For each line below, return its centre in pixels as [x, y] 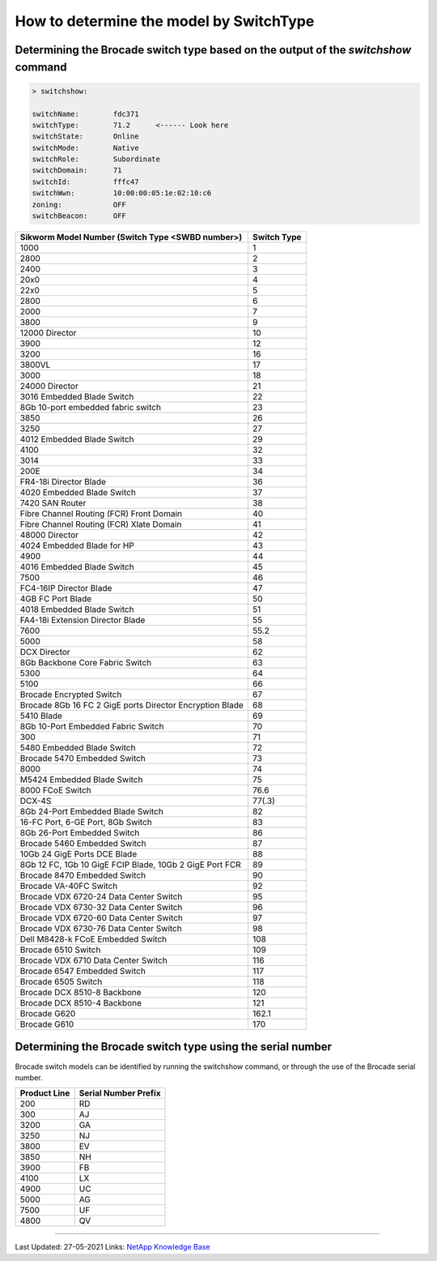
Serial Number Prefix [120, 1093]
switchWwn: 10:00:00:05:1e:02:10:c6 [122, 193]
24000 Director [49, 387]
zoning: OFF [79, 204]
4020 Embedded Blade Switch [78, 493]
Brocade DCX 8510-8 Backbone [81, 993]
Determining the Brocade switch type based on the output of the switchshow [213, 50]
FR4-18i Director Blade [63, 482]
